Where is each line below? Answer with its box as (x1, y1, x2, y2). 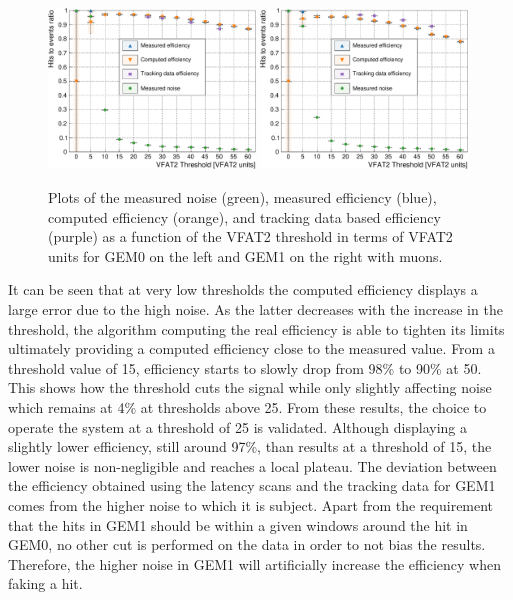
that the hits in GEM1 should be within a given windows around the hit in (8, 514, 468, 535)
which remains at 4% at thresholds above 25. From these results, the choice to (8, 397, 487, 418)
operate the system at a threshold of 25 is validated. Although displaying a (8, 416, 467, 437)
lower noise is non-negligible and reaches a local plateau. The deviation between (8, 455, 497, 476)
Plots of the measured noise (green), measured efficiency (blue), (48, 187, 437, 208)
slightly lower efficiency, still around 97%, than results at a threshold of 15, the (8, 436, 492, 457)
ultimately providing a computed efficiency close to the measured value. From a (8, 338, 495, 359)
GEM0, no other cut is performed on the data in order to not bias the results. (8, 534, 486, 555)
